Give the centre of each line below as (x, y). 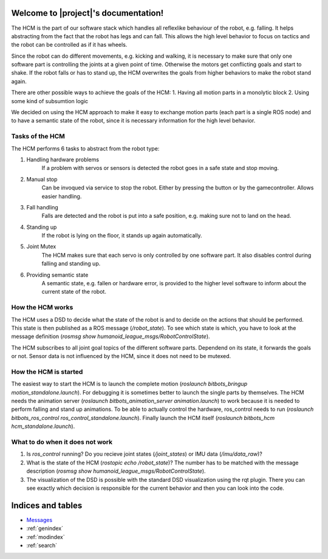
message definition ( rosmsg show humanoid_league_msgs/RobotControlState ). (111, 336)
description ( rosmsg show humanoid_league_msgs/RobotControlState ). (116, 471)
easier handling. (62, 196)
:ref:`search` (42, 545)
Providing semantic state (57, 275)
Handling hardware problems (63, 159)
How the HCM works (42, 308)
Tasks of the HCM (38, 137)
